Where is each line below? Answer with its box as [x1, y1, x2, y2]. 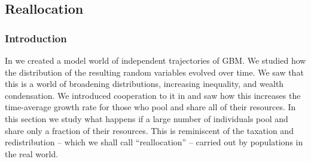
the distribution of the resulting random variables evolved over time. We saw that [5, 66, 304, 78]
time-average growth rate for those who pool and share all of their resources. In [5, 101, 296, 113]
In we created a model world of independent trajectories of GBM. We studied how [5, 54, 306, 66]
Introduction [5, 30, 67, 45]
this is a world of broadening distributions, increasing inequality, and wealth [5, 77, 284, 90]
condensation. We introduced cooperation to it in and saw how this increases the [5, 89, 301, 101]
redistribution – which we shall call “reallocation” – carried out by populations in [5, 136, 303, 148]
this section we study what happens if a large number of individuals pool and [5, 112, 288, 124]
